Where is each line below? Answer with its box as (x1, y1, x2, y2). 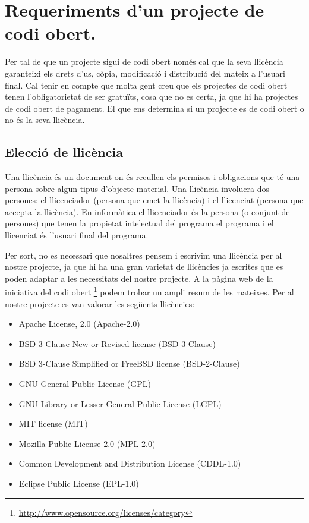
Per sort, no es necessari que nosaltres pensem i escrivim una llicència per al (5, 248, 282, 261)
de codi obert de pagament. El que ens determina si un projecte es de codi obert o (5, 102, 304, 114)
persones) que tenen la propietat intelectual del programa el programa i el (5, 217, 274, 229)
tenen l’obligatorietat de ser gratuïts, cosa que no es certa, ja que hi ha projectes (5, 90, 298, 103)
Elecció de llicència (5, 143, 123, 161)
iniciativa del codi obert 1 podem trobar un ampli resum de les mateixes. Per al (5, 284, 294, 298)
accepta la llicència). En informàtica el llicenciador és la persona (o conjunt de (5, 205, 290, 218)
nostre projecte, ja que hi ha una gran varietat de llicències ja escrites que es (5, 260, 283, 273)
